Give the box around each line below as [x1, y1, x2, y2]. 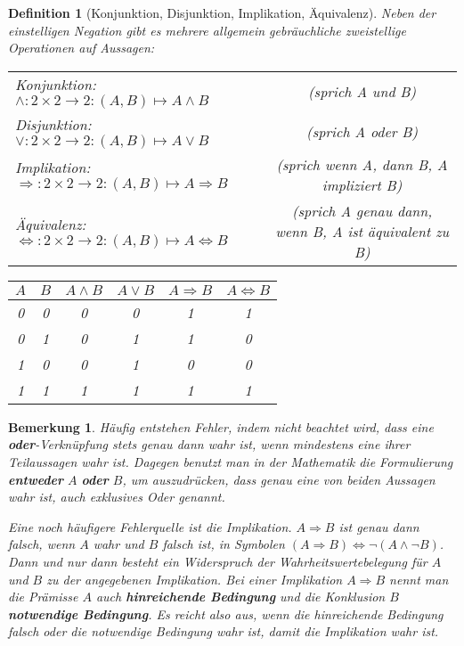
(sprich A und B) [308, 80, 417, 102]
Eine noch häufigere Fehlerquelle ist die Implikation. [8, 517, 292, 536]
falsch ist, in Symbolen [162, 535, 285, 553]
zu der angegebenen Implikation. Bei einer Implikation [46, 569, 343, 588]
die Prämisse [8, 587, 78, 606]
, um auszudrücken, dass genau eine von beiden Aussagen [122, 470, 436, 488]
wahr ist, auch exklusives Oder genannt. [8, 487, 225, 506]
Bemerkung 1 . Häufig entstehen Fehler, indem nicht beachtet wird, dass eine [8, 417, 434, 436]
